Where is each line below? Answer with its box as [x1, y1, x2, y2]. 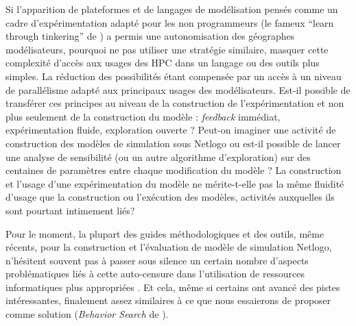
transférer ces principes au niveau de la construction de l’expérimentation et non [5, 96, 344, 110]
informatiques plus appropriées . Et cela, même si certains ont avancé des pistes [5, 279, 340, 294]
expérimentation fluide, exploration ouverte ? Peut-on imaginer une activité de [5, 123, 336, 137]
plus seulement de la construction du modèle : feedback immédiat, [5, 109, 281, 123]
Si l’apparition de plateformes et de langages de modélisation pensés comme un [5, 2, 338, 16]
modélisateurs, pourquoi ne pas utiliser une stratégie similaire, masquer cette [5, 42, 329, 56]
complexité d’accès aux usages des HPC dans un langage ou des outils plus [5, 55, 320, 70]
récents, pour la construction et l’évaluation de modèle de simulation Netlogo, [5, 240, 332, 254]
